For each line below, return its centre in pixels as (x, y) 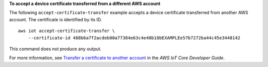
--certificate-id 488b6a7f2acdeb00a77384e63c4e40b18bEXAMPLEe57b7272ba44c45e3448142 (134, 38)
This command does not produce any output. (55, 49)
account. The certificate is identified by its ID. (56, 19)
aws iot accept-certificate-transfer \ (67, 31)
